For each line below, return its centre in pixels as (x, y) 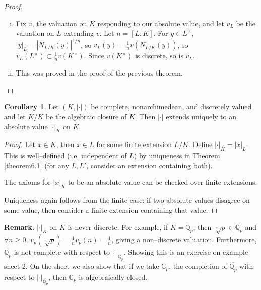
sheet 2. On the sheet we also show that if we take (82, 266)
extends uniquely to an (201, 117)
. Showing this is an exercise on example (186, 252)
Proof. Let (20, 144)
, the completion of (198, 266)
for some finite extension (134, 144)
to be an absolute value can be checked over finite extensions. (162, 182)
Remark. (19, 227)
